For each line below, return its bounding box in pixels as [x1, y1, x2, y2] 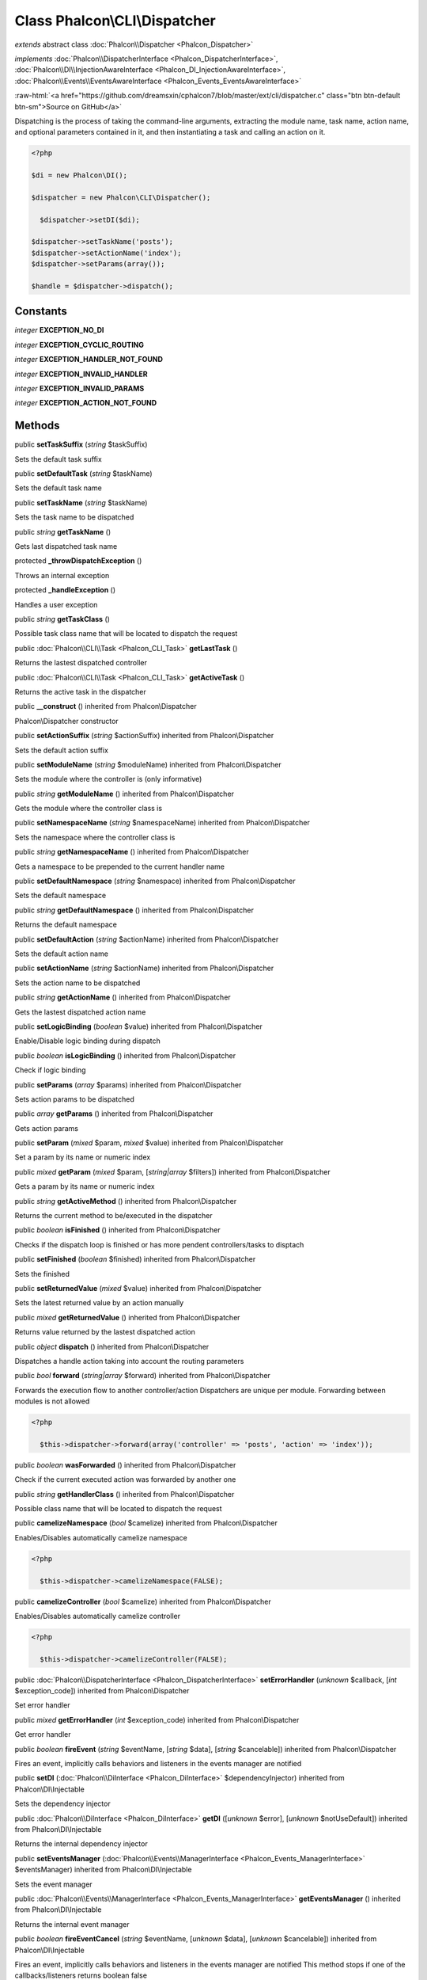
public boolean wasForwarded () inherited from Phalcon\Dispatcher [14, 1460, 236, 1469]
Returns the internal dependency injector [14, 1839, 148, 1849]
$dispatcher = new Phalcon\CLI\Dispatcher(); [31, 192, 211, 202]
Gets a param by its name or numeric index [14, 1182, 155, 1191]
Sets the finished [14, 1269, 70, 1278]
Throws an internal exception [14, 570, 110, 580]
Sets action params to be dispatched [14, 1094, 134, 1104]
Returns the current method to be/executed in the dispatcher [14, 1211, 213, 1220]
